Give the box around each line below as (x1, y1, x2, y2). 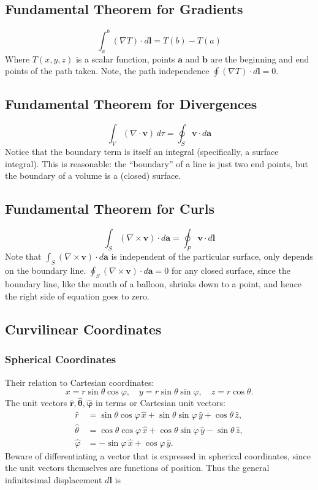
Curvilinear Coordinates (5, 320, 162, 339)
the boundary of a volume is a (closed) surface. (5, 169, 181, 182)
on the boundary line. (5, 263, 86, 276)
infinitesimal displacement (5, 473, 102, 486)
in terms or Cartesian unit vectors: (96, 396, 225, 409)
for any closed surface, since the (171, 263, 290, 276)
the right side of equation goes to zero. (5, 290, 150, 303)
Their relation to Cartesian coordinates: (5, 375, 154, 388)
